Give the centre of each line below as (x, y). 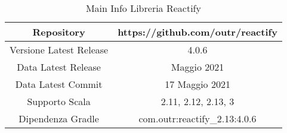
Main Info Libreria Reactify (143, 8)
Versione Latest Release (59, 50)
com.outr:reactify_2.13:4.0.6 (197, 118)
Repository (59, 32)
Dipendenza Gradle (59, 118)
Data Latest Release (59, 67)
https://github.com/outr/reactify (197, 32)
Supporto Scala (59, 101)
